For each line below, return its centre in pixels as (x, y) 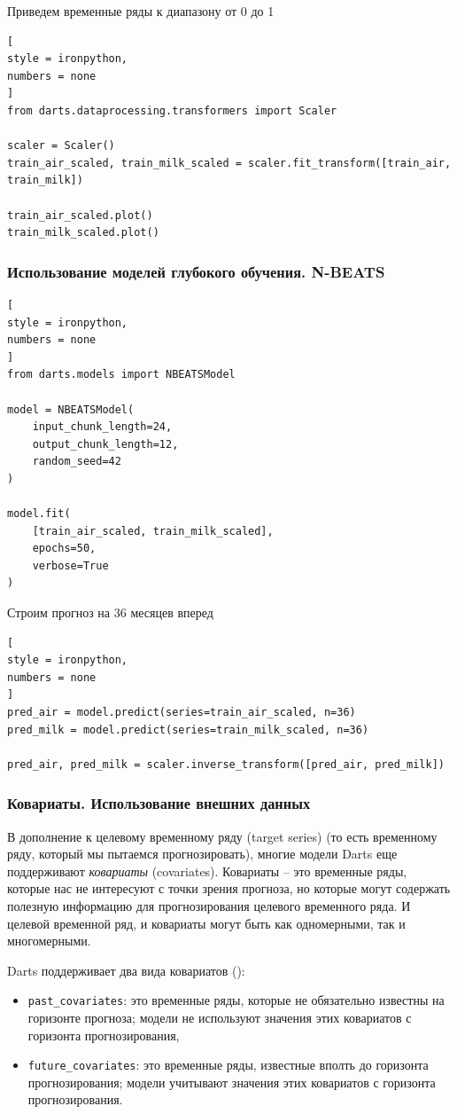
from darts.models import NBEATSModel (121, 375)
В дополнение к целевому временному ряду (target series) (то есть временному (222, 836)
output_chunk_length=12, (105, 444)
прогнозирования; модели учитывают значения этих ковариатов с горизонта (232, 1082)
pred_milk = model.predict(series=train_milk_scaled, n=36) (188, 730)
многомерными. (49, 941)
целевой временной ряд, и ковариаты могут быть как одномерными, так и (206, 923)
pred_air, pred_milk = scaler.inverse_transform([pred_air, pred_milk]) (226, 764)
